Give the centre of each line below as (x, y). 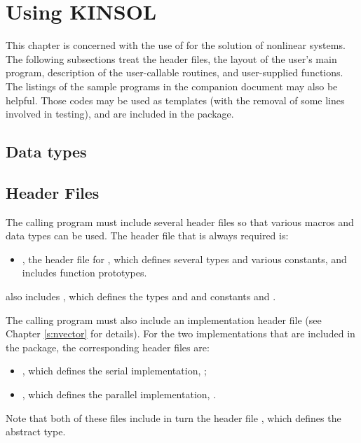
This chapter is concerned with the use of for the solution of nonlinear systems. (176, 45)
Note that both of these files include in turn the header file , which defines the (173, 417)
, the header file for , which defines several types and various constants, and (184, 259)
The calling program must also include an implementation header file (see (164, 319)
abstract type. (36, 431)
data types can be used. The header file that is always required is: (147, 235)
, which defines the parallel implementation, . (119, 394)
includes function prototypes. (84, 273)
